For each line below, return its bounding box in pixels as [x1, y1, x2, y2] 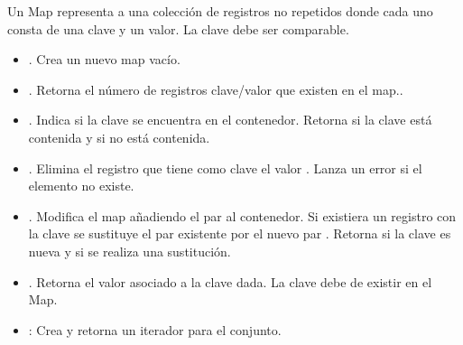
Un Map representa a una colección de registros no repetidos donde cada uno [7, 2, 433, 20]
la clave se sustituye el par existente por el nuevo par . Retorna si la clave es [28, 224, 451, 243]
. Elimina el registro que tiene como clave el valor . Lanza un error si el [28, 158, 422, 177]
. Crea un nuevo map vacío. [28, 50, 181, 69]
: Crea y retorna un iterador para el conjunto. [28, 320, 282, 339]
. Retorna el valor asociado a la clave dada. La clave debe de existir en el [28, 272, 432, 291]
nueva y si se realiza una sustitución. [28, 241, 231, 260]
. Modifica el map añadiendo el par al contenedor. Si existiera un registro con [28, 206, 457, 225]
